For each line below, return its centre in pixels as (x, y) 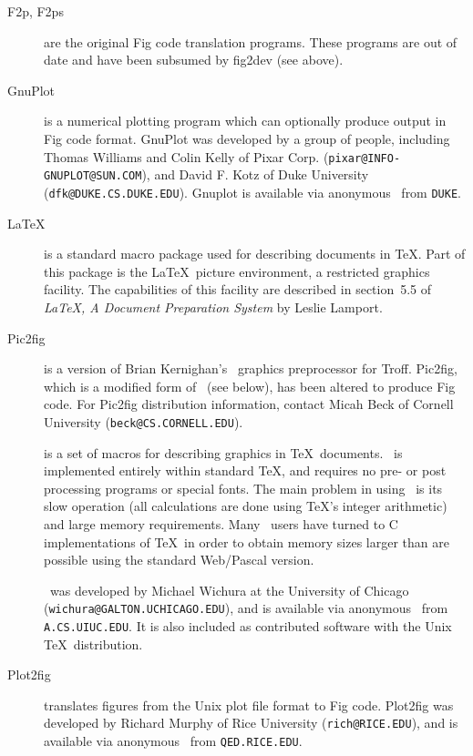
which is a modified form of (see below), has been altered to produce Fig (250, 386)
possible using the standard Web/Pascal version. (179, 560)
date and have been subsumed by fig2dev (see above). (194, 60)
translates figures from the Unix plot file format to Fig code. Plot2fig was (249, 705)
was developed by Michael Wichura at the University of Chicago (229, 590)
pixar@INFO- (365, 158)
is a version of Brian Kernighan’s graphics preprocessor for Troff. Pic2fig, (251, 368)
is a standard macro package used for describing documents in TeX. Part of (255, 254)
